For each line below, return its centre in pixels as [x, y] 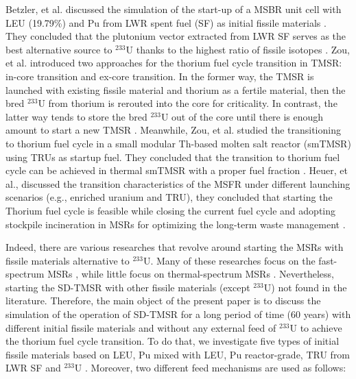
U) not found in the [305, 287]
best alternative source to [59, 49]
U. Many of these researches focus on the [229, 260]
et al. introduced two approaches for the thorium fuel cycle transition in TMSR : [174, 63]
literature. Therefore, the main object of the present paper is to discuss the [163, 301]
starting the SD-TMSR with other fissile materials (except [128, 287]
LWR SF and [33, 368]
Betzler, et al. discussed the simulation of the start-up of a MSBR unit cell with [174, 9]
